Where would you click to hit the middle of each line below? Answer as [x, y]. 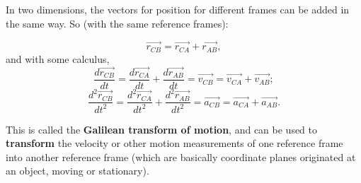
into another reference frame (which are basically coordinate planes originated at [181, 157]
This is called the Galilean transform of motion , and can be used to [162, 129]
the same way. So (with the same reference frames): [117, 23]
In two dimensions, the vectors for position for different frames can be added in [178, 9]
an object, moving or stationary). [78, 171]
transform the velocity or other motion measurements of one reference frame [174, 143]
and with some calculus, [58, 58]
